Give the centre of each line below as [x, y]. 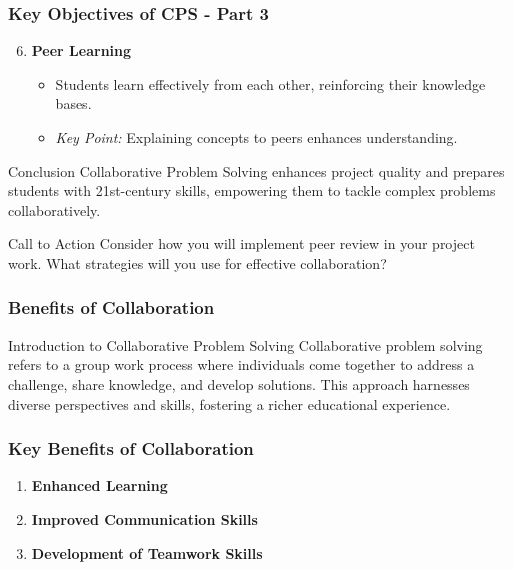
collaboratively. [54, 209]
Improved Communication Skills [144, 518]
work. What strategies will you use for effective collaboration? [197, 262]
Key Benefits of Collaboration [131, 448]
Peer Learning [81, 50]
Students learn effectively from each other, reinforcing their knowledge [270, 83]
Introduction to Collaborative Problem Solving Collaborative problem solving [245, 344]
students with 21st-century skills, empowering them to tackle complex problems [252, 190]
